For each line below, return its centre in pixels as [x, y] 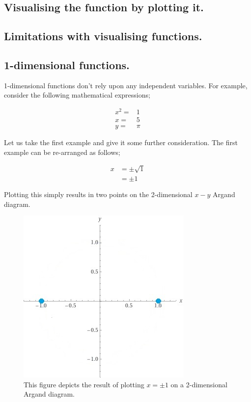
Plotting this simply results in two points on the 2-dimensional [98, 194]
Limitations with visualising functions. [103, 36]
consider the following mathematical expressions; [77, 95]
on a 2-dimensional [199, 384]
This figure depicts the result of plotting [84, 384]
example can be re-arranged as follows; [62, 152]
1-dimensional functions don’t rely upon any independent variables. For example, [126, 85]
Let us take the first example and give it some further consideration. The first [121, 142]
